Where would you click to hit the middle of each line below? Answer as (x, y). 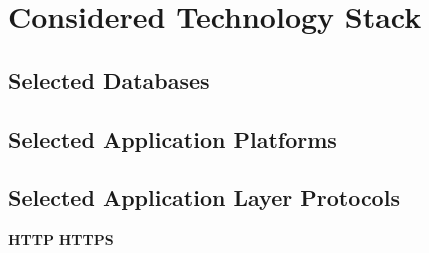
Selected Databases (109, 79)
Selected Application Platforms (172, 138)
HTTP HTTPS (61, 239)
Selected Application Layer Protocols (204, 197)
